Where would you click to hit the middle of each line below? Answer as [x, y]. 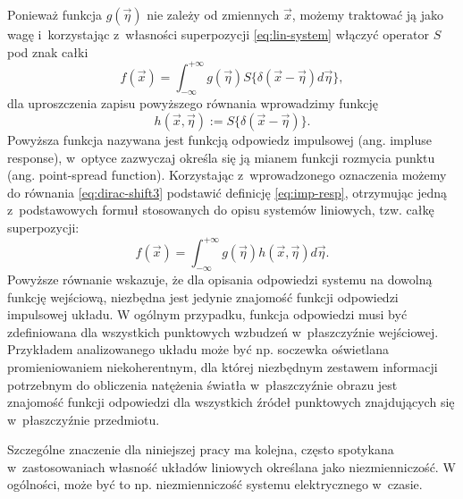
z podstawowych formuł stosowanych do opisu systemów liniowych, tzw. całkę [221, 210]
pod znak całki [48, 51]
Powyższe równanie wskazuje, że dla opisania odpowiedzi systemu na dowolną [220, 279]
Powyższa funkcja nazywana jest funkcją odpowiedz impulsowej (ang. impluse [219, 140]
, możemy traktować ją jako [368, 14]
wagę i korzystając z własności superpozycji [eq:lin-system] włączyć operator [218, 34]
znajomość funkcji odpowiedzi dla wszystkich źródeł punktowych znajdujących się [231, 402]
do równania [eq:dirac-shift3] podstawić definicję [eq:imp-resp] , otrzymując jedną [227, 192]
